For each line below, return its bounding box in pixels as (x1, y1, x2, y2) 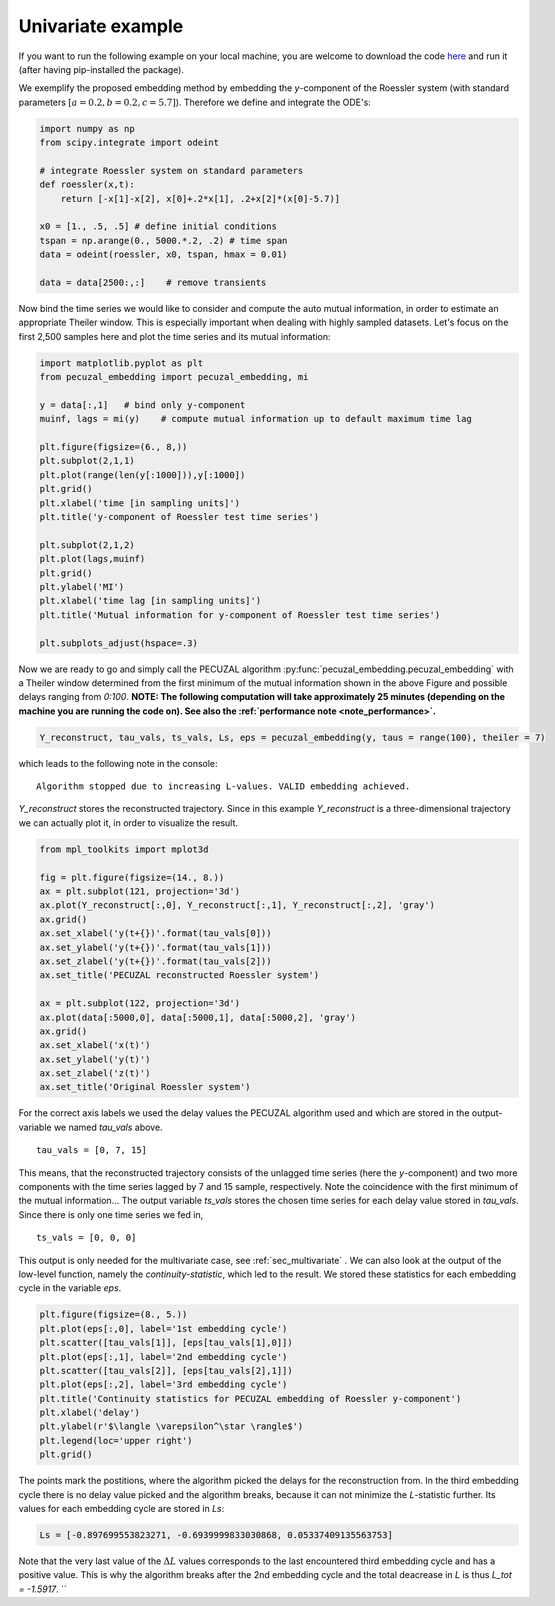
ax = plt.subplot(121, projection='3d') (39, 886, 240, 897)
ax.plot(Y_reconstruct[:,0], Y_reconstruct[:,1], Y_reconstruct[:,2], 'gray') (39, 900, 435, 911)
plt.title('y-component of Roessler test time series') (39, 511, 320, 523)
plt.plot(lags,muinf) (39, 553, 146, 565)
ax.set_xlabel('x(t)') (39, 1040, 151, 1051)
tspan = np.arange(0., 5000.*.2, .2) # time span (39, 235, 288, 246)
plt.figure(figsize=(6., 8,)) (39, 441, 188, 453)
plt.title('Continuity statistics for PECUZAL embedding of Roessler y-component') (39, 1393, 462, 1404)
